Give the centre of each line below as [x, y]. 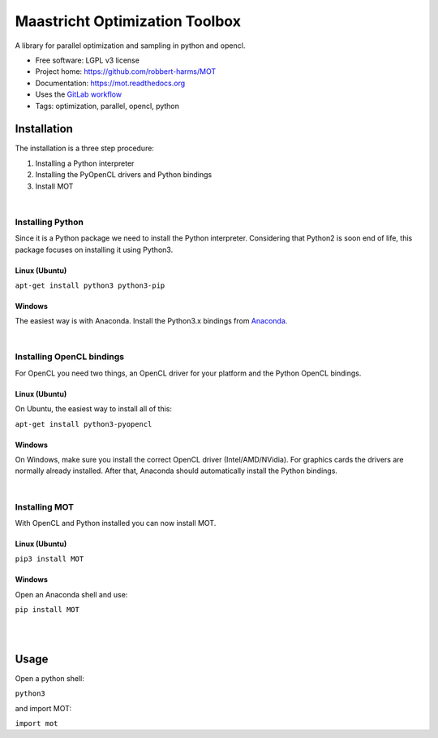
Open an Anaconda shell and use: [71, 594]
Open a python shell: [49, 678]
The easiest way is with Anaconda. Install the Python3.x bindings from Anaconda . [151, 321]
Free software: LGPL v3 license [87, 60]
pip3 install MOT [49, 559]
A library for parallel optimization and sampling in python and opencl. [130, 46]
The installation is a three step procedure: [84, 148]
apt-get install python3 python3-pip [90, 285]
